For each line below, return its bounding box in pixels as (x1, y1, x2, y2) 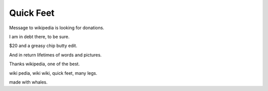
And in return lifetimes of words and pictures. (9, 52, 102, 58)
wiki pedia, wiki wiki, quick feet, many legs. (9, 70, 98, 76)
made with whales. (9, 79, 48, 85)
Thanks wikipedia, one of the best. (9, 61, 80, 67)
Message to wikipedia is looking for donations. (9, 25, 104, 31)
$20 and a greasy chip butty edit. (9, 43, 77, 49)
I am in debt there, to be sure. (9, 34, 69, 40)
